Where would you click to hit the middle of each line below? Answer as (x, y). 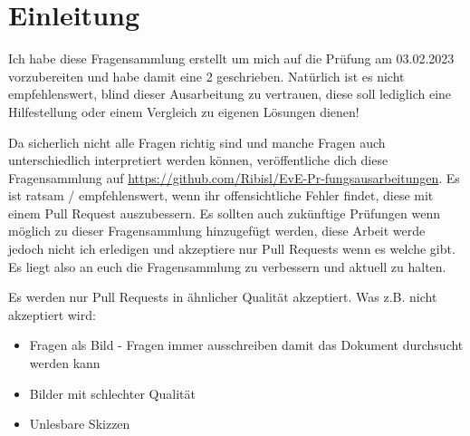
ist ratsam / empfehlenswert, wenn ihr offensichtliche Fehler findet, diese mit (221, 195)
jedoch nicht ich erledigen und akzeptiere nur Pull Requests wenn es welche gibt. (232, 249)
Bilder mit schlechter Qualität (112, 393)
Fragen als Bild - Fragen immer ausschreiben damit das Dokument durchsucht (246, 345)
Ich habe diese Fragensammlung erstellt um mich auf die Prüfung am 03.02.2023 (231, 58)
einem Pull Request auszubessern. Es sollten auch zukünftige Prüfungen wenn (224, 213)
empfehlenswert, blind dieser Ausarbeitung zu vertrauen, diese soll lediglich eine (230, 94)
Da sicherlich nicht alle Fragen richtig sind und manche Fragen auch (197, 142)
